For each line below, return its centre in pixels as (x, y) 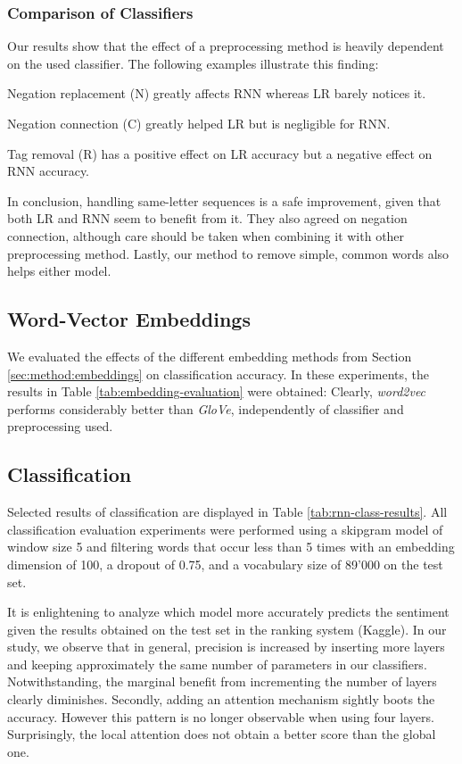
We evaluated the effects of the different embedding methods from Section (210, 356)
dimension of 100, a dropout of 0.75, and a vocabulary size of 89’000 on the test (225, 564)
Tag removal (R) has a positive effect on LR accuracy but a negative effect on (220, 153)
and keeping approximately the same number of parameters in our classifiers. (217, 664)
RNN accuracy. (49, 171)
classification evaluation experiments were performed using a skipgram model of (225, 529)
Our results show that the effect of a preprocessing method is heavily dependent (226, 46)
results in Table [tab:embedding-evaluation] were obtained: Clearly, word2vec (217, 391)
